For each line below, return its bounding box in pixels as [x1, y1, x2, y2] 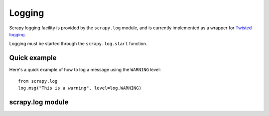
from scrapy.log [18, 78, 58, 84]
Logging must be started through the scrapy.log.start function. [9, 41, 147, 47]
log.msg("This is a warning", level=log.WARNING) [18, 85, 142, 91]
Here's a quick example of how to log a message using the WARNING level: [9, 67, 161, 73]
